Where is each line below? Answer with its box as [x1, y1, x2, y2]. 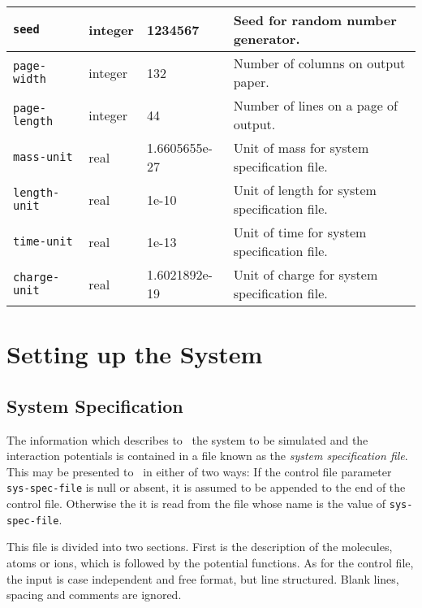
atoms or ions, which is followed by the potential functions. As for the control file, [6, 554, 414, 571]
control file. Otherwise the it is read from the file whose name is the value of [6, 495, 386, 512]
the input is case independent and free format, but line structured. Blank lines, [6, 570, 399, 587]
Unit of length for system [233, 180, 377, 199]
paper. [233, 72, 269, 91]
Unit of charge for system [233, 265, 378, 284]
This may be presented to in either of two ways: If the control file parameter [6, 463, 392, 480]
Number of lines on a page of [233, 96, 398, 115]
